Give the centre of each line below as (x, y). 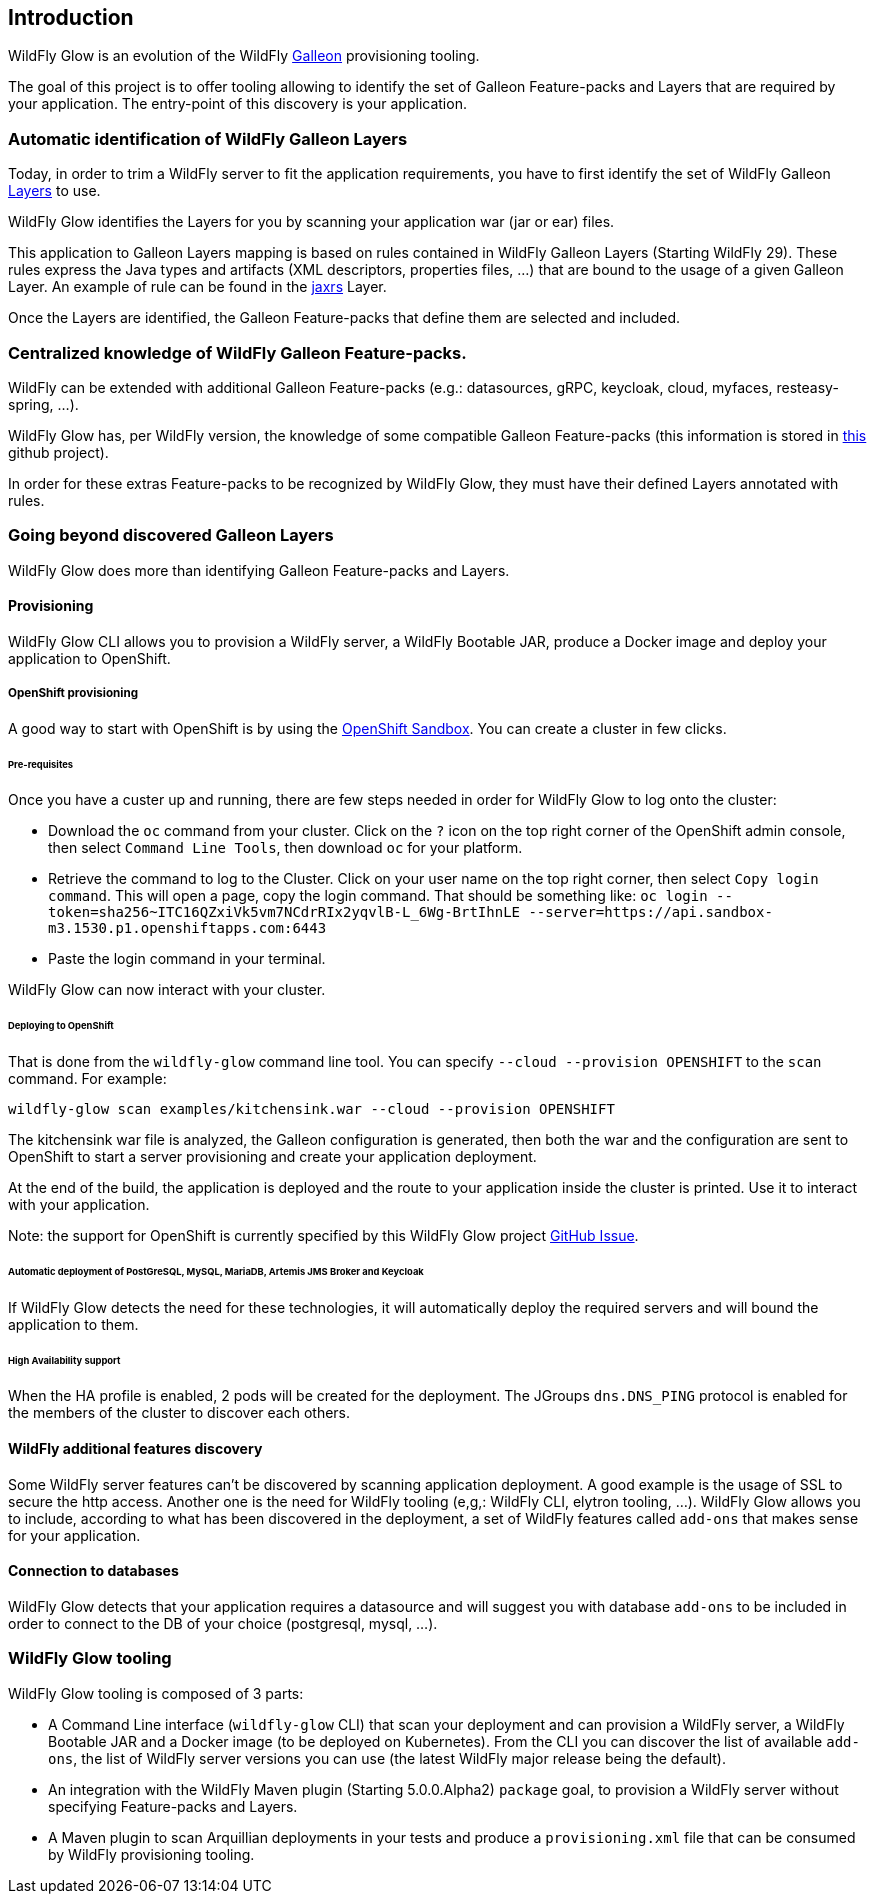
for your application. (74, 1535)
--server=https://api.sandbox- (650, 912)
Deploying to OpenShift (61, 1026)
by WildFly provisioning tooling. (151, 1854)
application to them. (73, 1324)
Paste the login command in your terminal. (187, 959)
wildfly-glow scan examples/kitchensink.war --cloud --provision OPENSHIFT (311, 1109)
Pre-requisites (41, 764)
